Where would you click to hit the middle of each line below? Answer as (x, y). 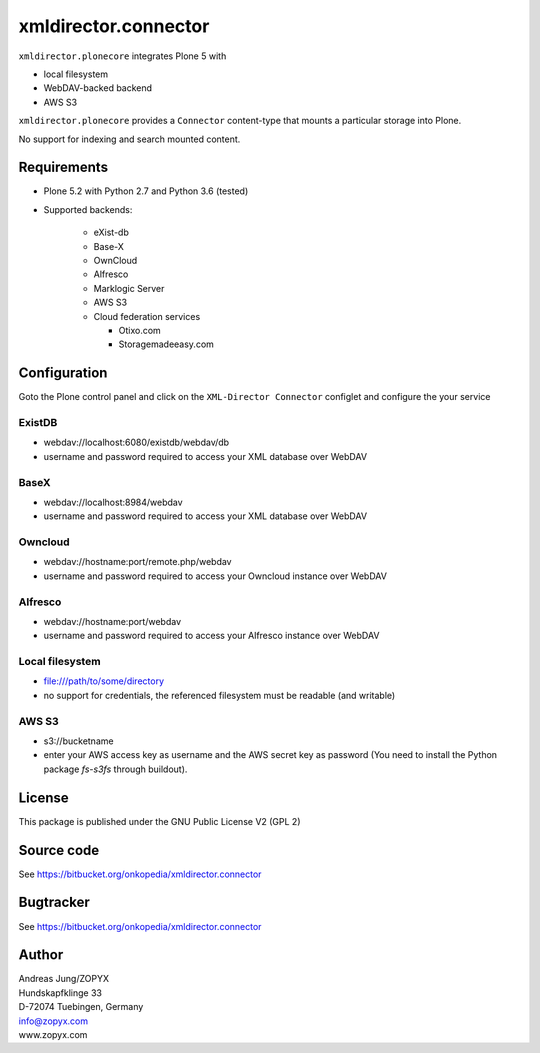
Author (41, 955)
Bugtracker (54, 902)
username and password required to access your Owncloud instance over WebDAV (215, 576)
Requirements (63, 167)
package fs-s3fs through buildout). (115, 769)
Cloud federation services (147, 316)
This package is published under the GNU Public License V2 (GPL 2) (159, 821)
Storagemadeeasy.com (166, 344)
